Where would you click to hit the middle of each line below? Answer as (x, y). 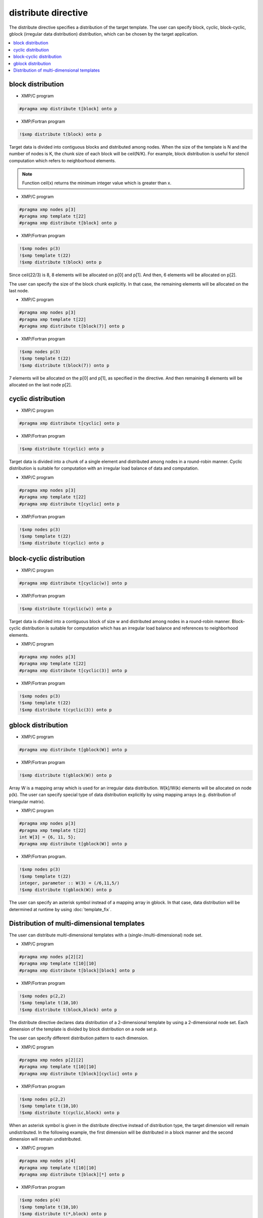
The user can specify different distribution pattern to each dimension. (79, 1038)
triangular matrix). (27, 801)
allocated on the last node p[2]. (40, 385)
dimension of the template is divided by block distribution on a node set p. (83, 1029)
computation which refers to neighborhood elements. (63, 160)
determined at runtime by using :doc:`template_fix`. (60, 909)
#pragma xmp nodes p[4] (48, 1161)
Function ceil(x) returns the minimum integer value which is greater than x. (97, 183)
